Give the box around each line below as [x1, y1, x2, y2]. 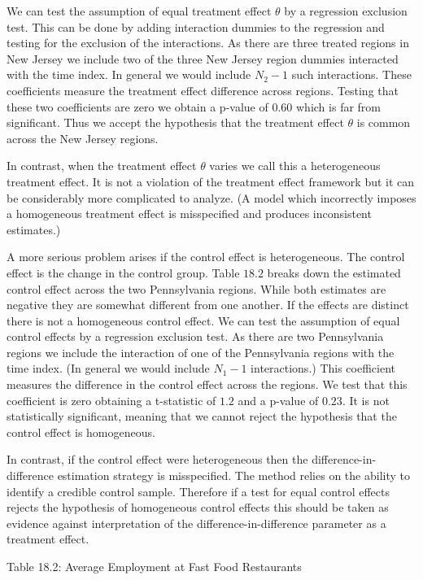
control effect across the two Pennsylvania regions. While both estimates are [7, 280, 386, 297]
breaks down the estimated [267, 264, 401, 281]
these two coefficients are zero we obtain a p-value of [7, 98, 268, 115]
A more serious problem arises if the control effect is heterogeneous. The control [7, 248, 405, 265]
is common [356, 114, 411, 131]
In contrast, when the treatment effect [7, 157, 197, 174]
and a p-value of [238, 391, 319, 408]
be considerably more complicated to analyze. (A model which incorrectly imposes [7, 189, 416, 206]
